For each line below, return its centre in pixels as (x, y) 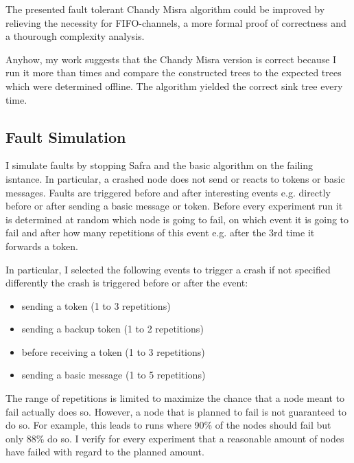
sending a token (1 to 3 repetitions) (96, 305)
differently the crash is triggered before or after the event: (127, 283)
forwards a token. (42, 246)
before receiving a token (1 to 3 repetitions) (113, 351)
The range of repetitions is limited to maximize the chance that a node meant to (175, 398)
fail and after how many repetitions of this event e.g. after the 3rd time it (160, 233)
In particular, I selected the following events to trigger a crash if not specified (168, 269)
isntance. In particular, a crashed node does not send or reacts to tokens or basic (175, 178)
